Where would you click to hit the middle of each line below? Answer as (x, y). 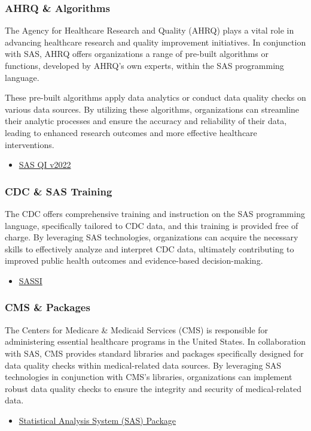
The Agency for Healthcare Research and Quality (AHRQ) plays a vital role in (150, 30)
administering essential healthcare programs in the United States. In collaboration (155, 341)
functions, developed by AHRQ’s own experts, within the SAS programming (144, 65)
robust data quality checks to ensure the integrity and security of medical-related (153, 388)
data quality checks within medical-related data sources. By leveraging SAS (143, 365)
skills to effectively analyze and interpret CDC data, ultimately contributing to (150, 248)
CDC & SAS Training (59, 191)
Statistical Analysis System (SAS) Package (97, 420)
